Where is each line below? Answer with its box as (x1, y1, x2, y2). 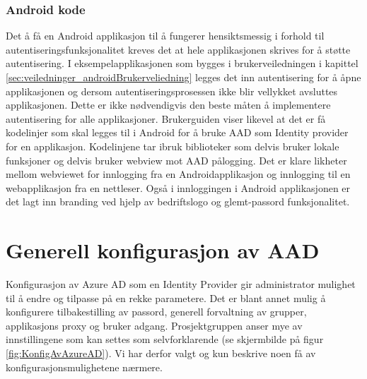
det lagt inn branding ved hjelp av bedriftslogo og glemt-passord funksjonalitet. (6, 194, 350, 209)
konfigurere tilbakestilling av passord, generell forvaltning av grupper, (6, 304, 307, 319)
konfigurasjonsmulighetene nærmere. (6, 359, 163, 374)
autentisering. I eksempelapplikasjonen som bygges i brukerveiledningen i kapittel (6, 56, 359, 71)
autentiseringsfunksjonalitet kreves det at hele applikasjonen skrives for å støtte (6, 42, 351, 56)
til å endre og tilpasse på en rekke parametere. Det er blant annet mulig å (6, 290, 326, 305)
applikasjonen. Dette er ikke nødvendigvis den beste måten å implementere (6, 97, 331, 112)
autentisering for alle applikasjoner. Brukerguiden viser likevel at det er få (6, 111, 326, 126)
